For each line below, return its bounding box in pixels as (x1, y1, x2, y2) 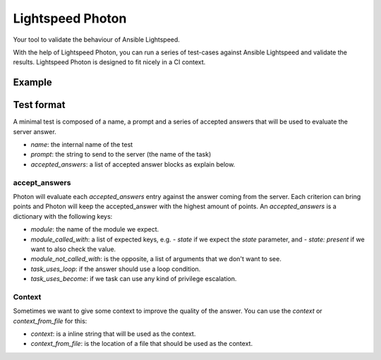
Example (13, 76, 52, 88)
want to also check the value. (30, 244, 116, 253)
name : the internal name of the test (30, 140, 133, 149)
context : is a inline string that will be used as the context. (30, 330, 196, 338)
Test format (13, 99, 66, 111)
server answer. (13, 127, 56, 136)
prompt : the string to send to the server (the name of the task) (30, 150, 212, 159)
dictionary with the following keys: (13, 212, 113, 220)
